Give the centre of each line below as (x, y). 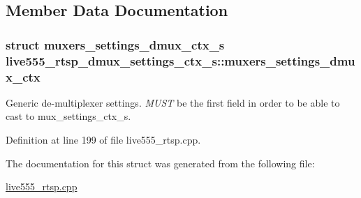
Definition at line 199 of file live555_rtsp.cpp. (103, 140)
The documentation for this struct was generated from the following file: (160, 163)
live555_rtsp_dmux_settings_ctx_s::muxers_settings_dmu (180, 60)
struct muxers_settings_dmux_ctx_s (115, 44)
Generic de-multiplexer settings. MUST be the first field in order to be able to (173, 102)
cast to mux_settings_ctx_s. (68, 116)
